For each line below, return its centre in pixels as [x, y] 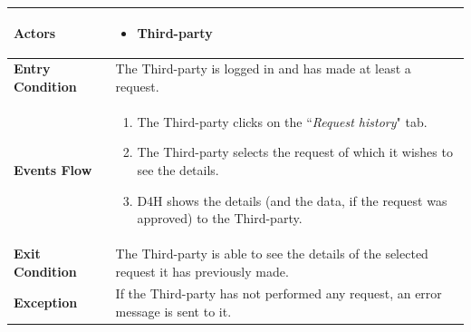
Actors [35, 32]
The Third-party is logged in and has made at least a [263, 68]
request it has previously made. [202, 271]
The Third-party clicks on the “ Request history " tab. [282, 121]
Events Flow [53, 169]
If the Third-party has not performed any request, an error [279, 293]
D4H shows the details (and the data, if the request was [292, 200]
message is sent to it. [173, 312]
